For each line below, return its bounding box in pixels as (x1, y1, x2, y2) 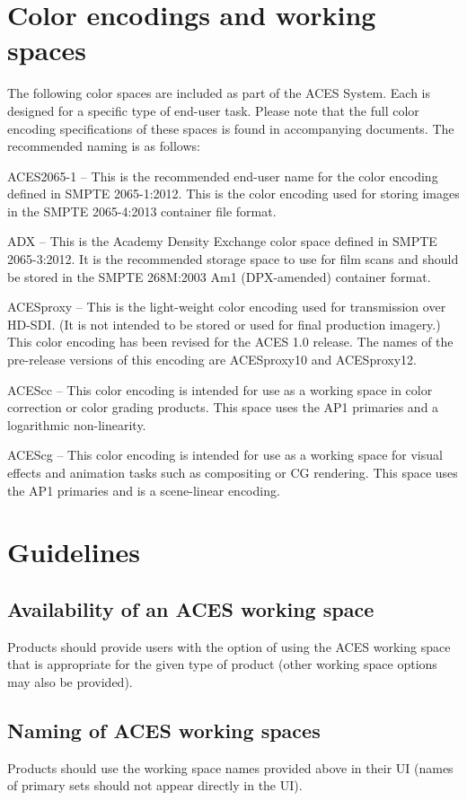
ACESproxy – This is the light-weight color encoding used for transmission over (7, 297, 446, 316)
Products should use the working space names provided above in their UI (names (7, 758, 454, 777)
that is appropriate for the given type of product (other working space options (7, 655, 437, 673)
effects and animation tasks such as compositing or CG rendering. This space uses (7, 463, 458, 481)
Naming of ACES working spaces (7, 716, 321, 744)
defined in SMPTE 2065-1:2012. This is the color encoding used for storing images (7, 184, 460, 203)
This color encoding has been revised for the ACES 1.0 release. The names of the (7, 332, 454, 351)
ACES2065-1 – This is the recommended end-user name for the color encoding (7, 166, 438, 185)
